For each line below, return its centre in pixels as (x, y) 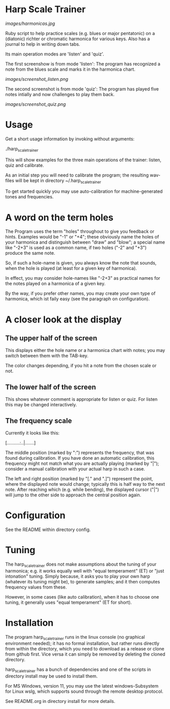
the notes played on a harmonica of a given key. (55, 284)
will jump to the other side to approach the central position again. (73, 495)
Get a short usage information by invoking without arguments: (70, 139)
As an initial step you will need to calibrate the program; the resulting (77, 175)
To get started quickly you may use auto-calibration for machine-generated (84, 191)
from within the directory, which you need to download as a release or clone (85, 649)
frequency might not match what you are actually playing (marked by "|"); (82, 463)
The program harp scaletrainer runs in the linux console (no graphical (75, 638)
